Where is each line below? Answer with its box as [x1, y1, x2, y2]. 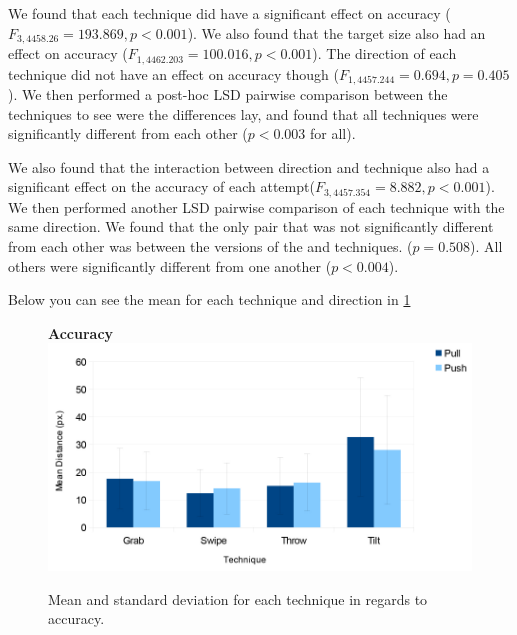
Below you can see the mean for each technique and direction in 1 [8, 289, 411, 310]
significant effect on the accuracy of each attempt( [8, 176, 315, 197]
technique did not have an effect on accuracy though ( [8, 63, 339, 84]
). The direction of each [312, 43, 457, 64]
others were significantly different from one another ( [8, 255, 332, 276]
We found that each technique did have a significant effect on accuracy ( [8, 3, 451, 23]
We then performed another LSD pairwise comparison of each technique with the [8, 196, 505, 217]
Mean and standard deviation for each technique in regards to [48, 588, 428, 609]
